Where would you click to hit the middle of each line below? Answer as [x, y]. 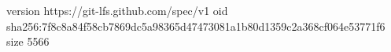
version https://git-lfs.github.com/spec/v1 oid [117, 10]
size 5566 [28, 41]
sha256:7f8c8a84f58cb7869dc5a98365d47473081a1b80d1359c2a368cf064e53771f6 [196, 26]
